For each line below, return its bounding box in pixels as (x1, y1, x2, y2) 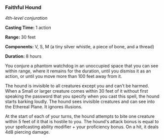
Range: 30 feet (5, 34, 36, 40)
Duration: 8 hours (5, 53, 42, 59)
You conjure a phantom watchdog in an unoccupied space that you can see (5, 63, 159, 69)
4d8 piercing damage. (5, 129, 50, 135)
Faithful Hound (5, 4, 42, 11)
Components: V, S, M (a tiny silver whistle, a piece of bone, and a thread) (5, 44, 154, 50)
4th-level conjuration (5, 15, 48, 21)
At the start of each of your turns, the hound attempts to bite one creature (5, 113, 155, 119)
